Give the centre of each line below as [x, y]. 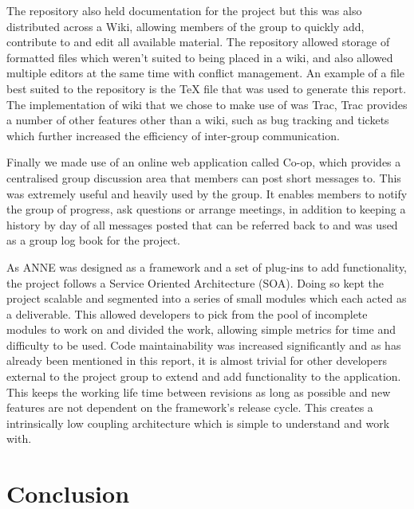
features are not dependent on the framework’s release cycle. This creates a [190, 407]
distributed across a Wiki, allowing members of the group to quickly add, [185, 26]
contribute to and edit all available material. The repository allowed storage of [198, 42]
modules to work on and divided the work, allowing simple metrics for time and [201, 329]
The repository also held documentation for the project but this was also [184, 10]
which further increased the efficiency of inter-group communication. [173, 135]
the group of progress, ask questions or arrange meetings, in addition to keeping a [206, 209]
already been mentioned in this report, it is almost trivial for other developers [197, 360]
